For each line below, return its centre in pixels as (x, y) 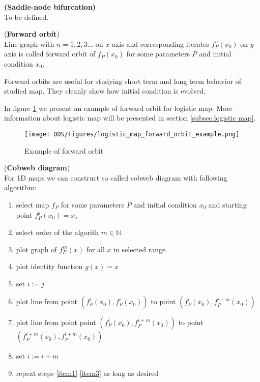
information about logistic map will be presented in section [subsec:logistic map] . (130, 118)
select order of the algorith (57, 232)
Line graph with (29, 43)
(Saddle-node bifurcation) (50, 7)
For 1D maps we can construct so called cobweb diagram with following (116, 177)
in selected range (140, 249)
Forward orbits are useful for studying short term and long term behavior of (123, 81)
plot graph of (36, 249)
